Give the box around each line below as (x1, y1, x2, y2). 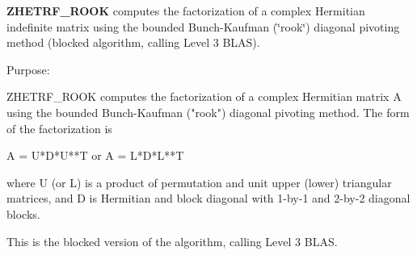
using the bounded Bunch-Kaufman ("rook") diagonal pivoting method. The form (6, 103, 410, 120)
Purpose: (6, 61, 50, 77)
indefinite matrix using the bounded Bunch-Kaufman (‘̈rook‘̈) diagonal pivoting (6, 18, 400, 35)
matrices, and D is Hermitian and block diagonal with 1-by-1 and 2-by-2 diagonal (6, 190, 411, 207)
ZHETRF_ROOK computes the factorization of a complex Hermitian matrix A (6, 88, 402, 105)
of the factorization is (6, 119, 112, 136)
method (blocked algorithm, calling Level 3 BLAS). (6, 34, 260, 51)
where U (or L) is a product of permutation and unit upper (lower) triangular (6, 173, 392, 190)
